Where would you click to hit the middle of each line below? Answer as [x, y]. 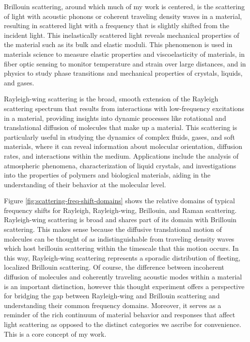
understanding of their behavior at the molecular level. [85, 184]
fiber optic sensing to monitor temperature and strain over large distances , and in [125, 63]
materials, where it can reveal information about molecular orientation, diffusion [123, 146]
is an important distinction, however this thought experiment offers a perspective [124, 286]
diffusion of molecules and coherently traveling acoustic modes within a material [123, 277]
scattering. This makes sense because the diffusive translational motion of [113, 229]
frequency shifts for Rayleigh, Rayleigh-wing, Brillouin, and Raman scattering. [120, 210]
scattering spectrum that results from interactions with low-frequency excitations [124, 108]
